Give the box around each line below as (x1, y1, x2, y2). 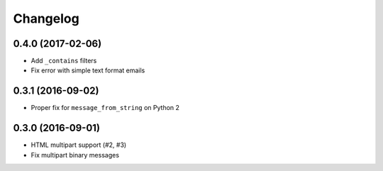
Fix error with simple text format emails (30, 66, 145, 75)
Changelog (13, 11, 79, 26)
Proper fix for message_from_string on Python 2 (30, 104, 180, 112)
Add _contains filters (30, 57, 97, 65)
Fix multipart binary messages (30, 150, 120, 159)
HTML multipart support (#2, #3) (30, 140, 127, 149)
